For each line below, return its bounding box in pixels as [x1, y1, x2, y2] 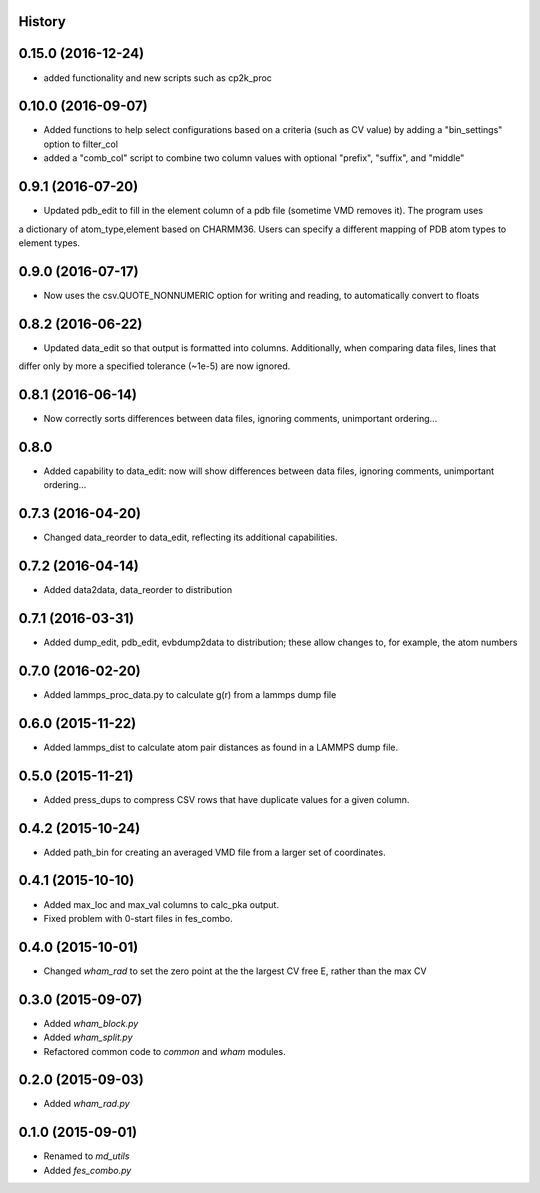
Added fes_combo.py [43, 1164, 132, 1176]
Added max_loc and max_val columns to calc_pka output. [43, 898, 280, 910]
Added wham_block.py [43, 1017, 139, 1029]
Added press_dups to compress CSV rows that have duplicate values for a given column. [43, 793, 410, 805]
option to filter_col [43, 138, 119, 150]
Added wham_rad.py [43, 1098, 130, 1110]
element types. [18, 236, 80, 249]
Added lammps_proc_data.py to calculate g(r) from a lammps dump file [43, 688, 337, 700]
